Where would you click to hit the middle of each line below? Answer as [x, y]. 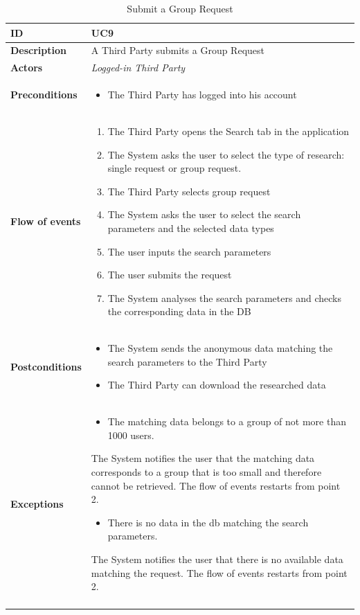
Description [39, 50]
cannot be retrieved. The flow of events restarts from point [216, 485]
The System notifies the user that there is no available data [217, 559]
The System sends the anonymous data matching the [220, 348]
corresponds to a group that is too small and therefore [206, 471]
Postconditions [46, 366]
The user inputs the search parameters [189, 251]
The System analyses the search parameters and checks [224, 297]
